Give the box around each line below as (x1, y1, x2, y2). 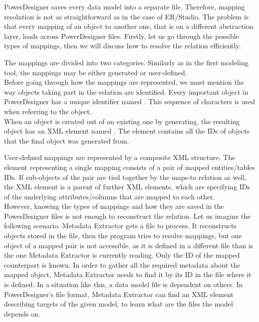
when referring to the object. (4, 106, 92, 116)
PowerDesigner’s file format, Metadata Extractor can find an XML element (4, 289, 234, 299)
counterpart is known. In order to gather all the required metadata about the (4, 259, 241, 270)
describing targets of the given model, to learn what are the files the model (4, 299, 233, 309)
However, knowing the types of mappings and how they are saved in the (4, 201, 224, 211)
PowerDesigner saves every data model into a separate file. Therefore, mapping (4, 1, 245, 11)
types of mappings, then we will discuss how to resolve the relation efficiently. (4, 40, 241, 51)
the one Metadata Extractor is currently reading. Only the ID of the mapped (4, 250, 240, 260)
